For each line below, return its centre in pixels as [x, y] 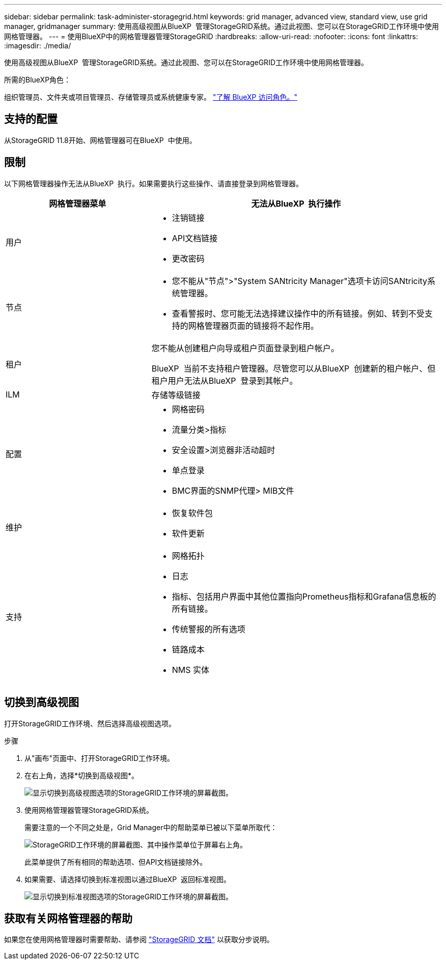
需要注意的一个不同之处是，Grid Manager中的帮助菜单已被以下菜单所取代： [151, 827]
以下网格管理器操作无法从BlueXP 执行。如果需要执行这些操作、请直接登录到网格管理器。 [154, 183]
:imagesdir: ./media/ [38, 46]
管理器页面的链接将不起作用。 [261, 325]
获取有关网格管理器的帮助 [68, 918]
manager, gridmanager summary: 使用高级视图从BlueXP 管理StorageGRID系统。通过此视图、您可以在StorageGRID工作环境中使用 [221, 26]
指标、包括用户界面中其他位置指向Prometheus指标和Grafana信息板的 [304, 596]
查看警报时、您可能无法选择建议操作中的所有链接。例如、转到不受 [298, 313]
